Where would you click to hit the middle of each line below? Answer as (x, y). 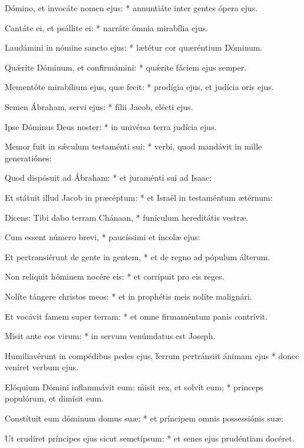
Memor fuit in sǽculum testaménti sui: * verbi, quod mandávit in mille (133, 146)
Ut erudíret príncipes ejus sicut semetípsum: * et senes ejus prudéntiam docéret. (150, 438)
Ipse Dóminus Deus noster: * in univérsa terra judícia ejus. (111, 126)
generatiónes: (28, 157)
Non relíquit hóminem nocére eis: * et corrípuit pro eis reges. (115, 276)
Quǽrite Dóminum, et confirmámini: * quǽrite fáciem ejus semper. (126, 67)
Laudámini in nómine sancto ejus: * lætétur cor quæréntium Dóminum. (134, 47)
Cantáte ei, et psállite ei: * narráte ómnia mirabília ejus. (106, 27)
